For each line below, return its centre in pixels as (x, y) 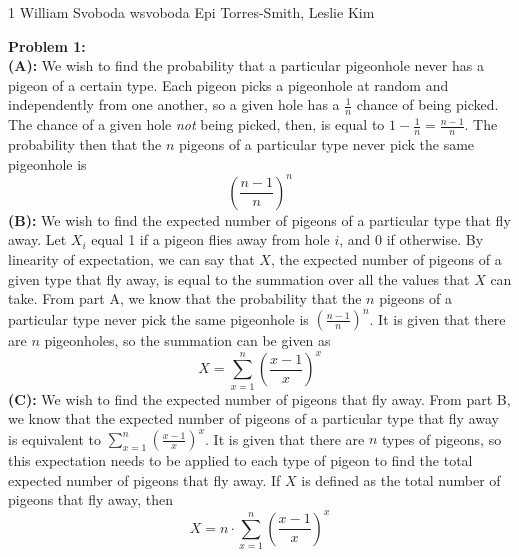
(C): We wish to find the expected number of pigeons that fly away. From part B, (259, 398)
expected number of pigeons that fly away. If (144, 479)
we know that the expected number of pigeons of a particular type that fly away (253, 418)
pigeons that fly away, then (90, 499)
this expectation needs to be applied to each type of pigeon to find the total (240, 460)
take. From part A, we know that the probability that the (185, 298)
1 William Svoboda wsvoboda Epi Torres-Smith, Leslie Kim (191, 12)
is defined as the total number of (401, 479)
